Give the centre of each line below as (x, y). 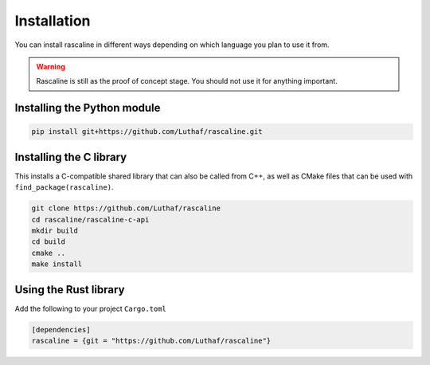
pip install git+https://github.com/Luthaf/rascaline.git (147, 132)
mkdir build (55, 230)
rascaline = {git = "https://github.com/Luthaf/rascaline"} (151, 341)
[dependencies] (61, 330)
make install (57, 264)
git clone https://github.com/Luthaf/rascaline (126, 208)
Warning (51, 66)
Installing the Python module (88, 108)
